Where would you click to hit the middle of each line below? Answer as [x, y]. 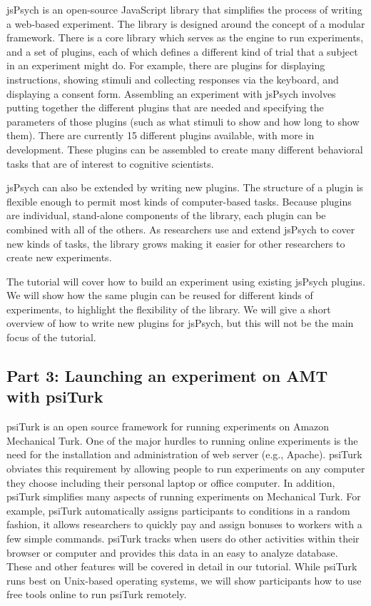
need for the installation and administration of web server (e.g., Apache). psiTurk [184, 454]
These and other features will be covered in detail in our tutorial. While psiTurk [182, 566]
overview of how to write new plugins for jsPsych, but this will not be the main [180, 323]
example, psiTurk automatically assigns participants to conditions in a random [178, 510]
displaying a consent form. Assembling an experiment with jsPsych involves [171, 93]
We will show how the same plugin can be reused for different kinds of [160, 295]
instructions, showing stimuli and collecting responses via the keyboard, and [173, 79]
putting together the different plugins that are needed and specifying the [165, 107]
